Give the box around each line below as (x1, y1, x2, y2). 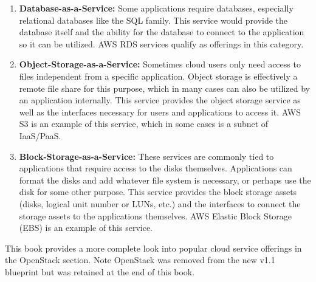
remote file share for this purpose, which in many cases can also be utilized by (19, 81, 310, 94)
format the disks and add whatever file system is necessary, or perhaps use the (19, 173, 311, 186)
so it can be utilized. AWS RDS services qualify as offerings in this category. (19, 37, 304, 50)
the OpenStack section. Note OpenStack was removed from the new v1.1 (5, 253, 275, 266)
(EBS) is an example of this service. (19, 221, 153, 234)
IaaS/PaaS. (19, 129, 61, 142)
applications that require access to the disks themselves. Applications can (19, 162, 292, 174)
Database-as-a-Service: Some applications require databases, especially (19, 2, 294, 14)
